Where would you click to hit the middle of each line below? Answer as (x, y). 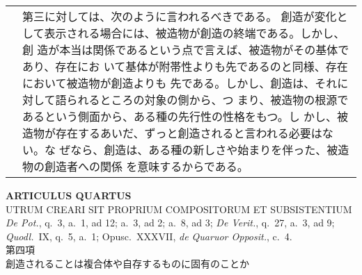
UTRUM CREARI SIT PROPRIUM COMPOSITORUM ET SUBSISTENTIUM (179, 209)
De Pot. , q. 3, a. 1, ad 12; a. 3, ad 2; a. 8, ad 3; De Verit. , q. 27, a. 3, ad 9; (170, 223)
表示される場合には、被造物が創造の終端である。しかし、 (195, 33)
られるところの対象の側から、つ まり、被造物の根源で (207, 100)
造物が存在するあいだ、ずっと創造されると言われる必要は (172, 133)
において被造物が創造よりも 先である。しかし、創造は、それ (180, 83)
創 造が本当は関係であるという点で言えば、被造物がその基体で (186, 50)
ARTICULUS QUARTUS (69, 195)
